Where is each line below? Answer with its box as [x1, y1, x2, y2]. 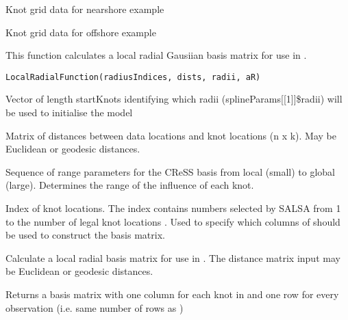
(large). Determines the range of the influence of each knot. [5, 178, 254, 192]
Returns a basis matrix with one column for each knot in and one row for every [5, 286, 339, 301]
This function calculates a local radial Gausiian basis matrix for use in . [5, 48, 307, 62]
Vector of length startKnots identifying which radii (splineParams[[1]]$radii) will [5, 92, 343, 106]
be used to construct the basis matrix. [5, 228, 165, 242]
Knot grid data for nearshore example [5, 2, 164, 16]
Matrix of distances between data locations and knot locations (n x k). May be [5, 128, 336, 142]
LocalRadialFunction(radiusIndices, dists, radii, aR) [5, 72, 261, 82]
